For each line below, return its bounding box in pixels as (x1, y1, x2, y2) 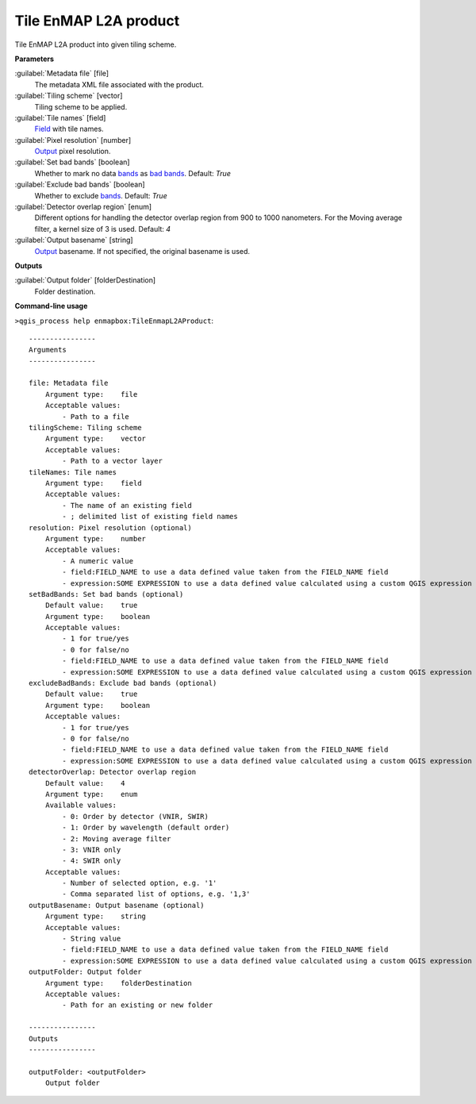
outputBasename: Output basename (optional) (29, 901, 205, 910)
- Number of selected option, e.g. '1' (62, 879, 217, 888)
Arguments (29, 345, 67, 355)
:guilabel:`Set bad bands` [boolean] (14, 157, 130, 167)
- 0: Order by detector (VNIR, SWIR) (62, 812, 209, 821)
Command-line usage (14, 302, 88, 311)
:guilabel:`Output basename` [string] (14, 235, 134, 245)
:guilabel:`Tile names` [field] (14, 113, 106, 122)
